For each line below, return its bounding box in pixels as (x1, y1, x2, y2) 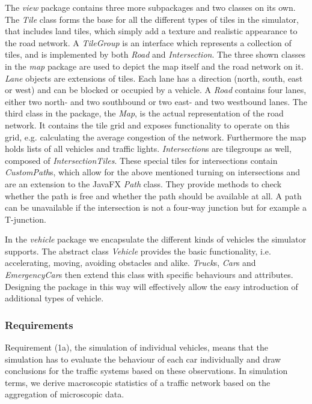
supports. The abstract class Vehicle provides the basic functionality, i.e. (5, 244, 271, 257)
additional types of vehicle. (5, 292, 104, 304)
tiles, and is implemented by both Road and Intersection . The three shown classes (5, 48, 305, 61)
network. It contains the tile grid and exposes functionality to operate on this (5, 118, 290, 131)
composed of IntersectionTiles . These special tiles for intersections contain (5, 154, 278, 166)
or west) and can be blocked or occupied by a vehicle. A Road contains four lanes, (5, 83, 307, 96)
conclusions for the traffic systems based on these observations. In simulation (5, 364, 288, 377)
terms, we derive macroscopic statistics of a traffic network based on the (5, 376, 271, 388)
